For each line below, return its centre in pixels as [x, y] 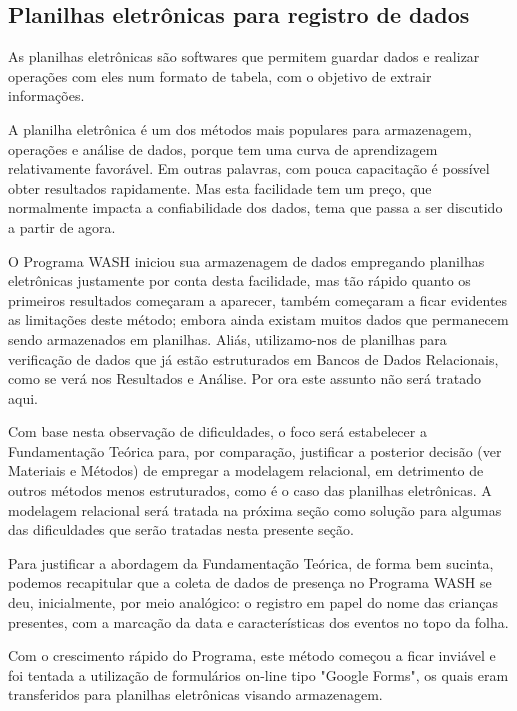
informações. [46, 95]
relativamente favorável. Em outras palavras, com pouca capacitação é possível [249, 168]
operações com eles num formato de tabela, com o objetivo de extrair [220, 75]
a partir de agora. [62, 226]
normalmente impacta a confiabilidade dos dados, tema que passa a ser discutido [255, 207]
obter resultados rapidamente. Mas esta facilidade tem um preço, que [220, 187]
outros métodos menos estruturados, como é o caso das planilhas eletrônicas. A [250, 490]
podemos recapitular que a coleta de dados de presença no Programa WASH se [250, 582]
